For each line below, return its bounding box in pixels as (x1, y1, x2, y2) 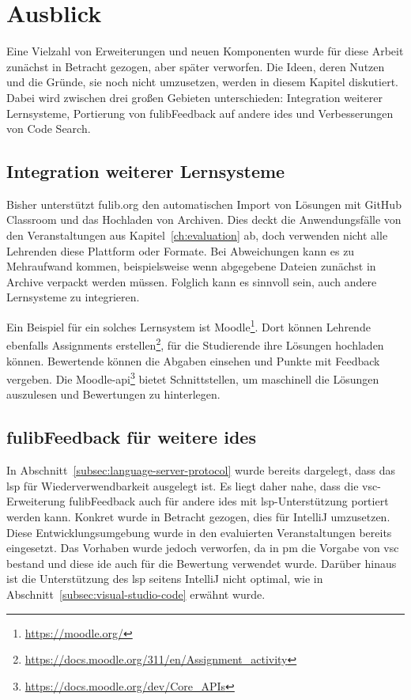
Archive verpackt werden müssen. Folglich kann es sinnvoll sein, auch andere (6, 273, 377, 289)
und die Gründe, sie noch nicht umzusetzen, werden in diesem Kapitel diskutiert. (6, 74, 398, 90)
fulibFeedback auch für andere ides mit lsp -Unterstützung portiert (69, 493, 389, 509)
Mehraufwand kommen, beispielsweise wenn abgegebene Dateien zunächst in (6, 258, 376, 274)
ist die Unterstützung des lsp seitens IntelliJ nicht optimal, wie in (6, 570, 323, 587)
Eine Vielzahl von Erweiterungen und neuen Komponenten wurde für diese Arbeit (6, 43, 404, 59)
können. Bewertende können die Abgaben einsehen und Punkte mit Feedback (6, 352, 380, 369)
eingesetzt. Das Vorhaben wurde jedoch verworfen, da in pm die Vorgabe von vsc (6, 539, 399, 556)
